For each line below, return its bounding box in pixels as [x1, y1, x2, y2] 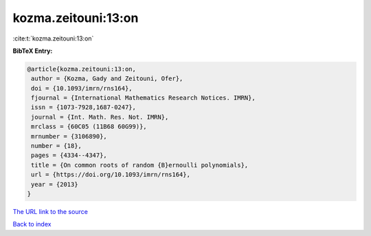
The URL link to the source [12, 207, 89, 215]
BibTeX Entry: [12, 47, 53, 55]
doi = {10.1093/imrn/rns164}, [31, 84, 133, 92]
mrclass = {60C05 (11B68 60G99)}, [31, 123, 147, 130]
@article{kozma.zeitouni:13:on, [27, 65, 137, 73]
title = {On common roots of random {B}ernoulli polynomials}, [31, 161, 249, 169]
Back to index [12, 220, 52, 228]
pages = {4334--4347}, [31, 152, 108, 159]
